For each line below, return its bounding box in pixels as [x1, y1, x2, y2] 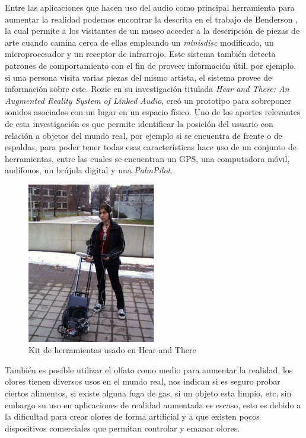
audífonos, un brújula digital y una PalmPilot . [5, 164, 173, 176]
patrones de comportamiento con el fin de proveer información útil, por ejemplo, [5, 59, 297, 71]
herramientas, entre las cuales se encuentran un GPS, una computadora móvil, [5, 152, 290, 164]
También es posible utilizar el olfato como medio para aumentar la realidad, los [5, 363, 293, 376]
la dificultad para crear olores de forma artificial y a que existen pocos [5, 410, 260, 423]
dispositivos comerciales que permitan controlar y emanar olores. [5, 421, 240, 434]
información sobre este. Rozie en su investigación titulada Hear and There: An [5, 82, 289, 95]
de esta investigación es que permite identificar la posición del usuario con [5, 117, 273, 129]
